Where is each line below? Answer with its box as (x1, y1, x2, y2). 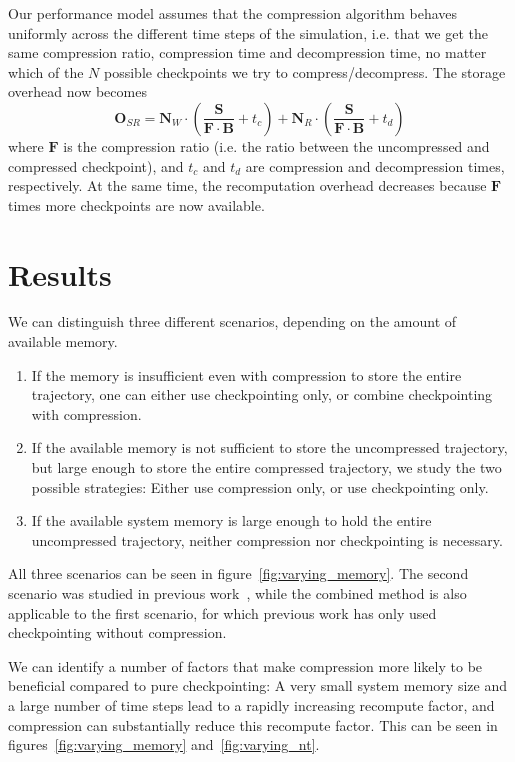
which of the (8, 61, 84, 82)
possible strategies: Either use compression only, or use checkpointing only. (31, 476, 489, 497)
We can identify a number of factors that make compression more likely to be (8, 655, 483, 676)
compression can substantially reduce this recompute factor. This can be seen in (8, 714, 498, 735)
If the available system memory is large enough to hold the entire (31, 510, 432, 531)
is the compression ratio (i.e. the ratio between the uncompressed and (63, 135, 490, 156)
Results (8, 253, 112, 294)
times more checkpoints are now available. (8, 194, 265, 215)
